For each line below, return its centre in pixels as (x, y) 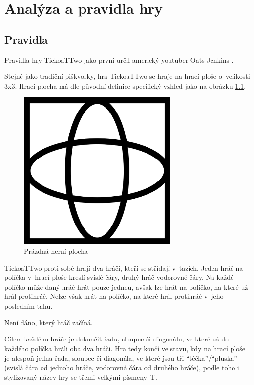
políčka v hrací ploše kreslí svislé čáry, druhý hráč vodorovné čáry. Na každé (119, 277)
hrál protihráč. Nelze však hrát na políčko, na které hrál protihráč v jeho (114, 296)
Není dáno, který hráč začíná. (49, 322)
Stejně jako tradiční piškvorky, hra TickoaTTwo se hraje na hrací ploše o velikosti (127, 76)
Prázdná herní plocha (56, 251)
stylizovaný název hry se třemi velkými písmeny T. (81, 377)
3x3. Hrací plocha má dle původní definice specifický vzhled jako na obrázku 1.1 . (125, 85)
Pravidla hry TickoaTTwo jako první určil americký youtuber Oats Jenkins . (119, 59)
